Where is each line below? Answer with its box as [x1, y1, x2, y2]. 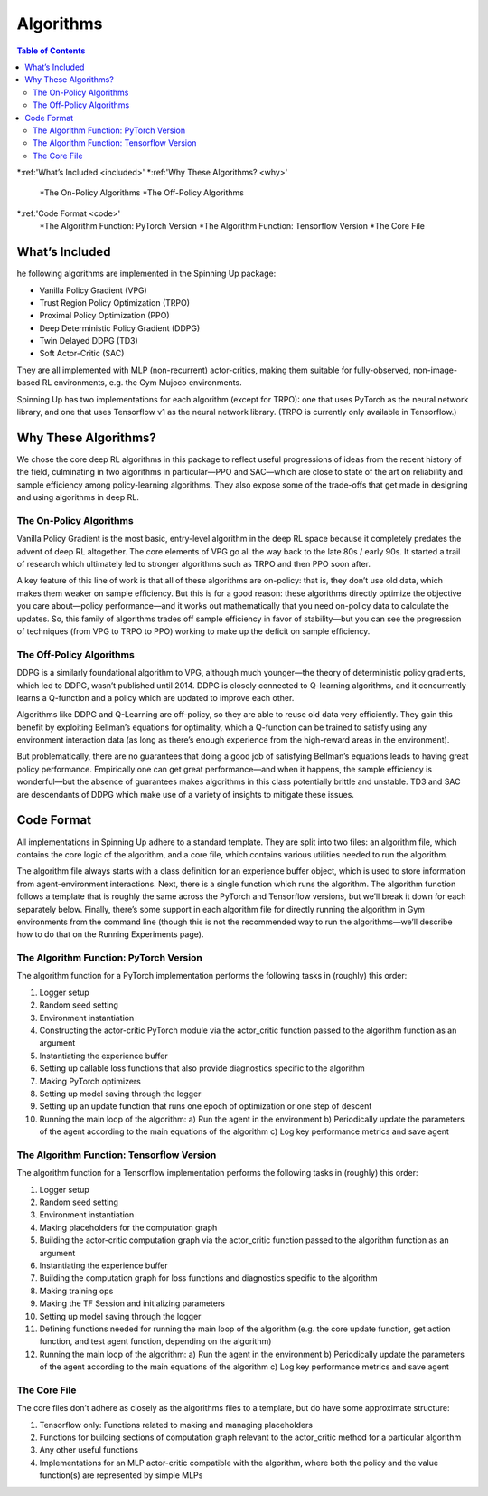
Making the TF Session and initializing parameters [39, 1298, 226, 1309]
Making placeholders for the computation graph [39, 1222, 218, 1233]
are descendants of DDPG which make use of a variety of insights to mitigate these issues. [16, 789, 354, 800]
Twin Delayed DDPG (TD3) [39, 336, 139, 346]
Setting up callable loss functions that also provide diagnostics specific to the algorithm [39, 1063, 365, 1074]
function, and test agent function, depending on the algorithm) [39, 1336, 272, 1347]
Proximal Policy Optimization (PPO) [39, 310, 170, 321]
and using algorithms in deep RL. [16, 492, 139, 503]
